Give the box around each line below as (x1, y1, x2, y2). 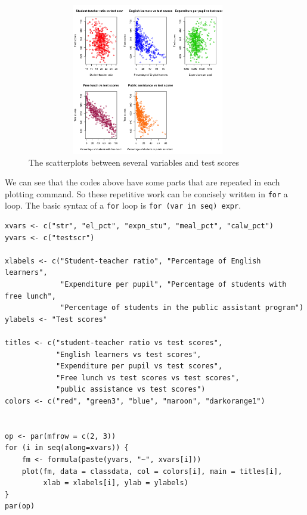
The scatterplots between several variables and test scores (29, 156, 239, 168)
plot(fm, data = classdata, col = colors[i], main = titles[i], (21, 467, 283, 476)
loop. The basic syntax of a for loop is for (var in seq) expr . (5, 199, 241, 212)
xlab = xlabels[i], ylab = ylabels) (43, 479, 188, 488)
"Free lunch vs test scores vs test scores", (55, 373, 240, 382)
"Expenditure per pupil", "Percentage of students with (60, 280, 287, 289)
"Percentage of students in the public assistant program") (60, 303, 304, 312)
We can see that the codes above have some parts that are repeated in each (5, 176, 280, 188)
